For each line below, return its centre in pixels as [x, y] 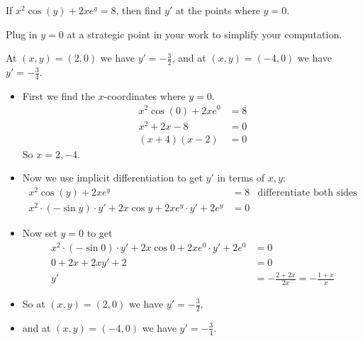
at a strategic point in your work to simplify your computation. [205, 34]
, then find [139, 10]
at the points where [218, 10]
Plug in [22, 34]
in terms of [241, 178]
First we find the [58, 95]
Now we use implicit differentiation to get [112, 178]
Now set [40, 233]
